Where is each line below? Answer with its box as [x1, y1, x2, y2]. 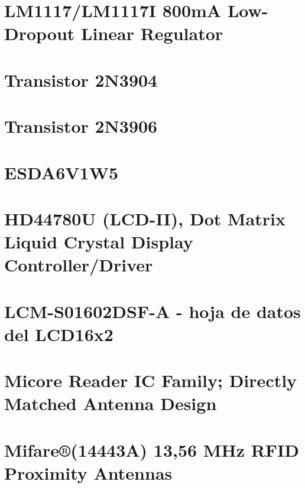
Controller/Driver [4, 253, 153, 277]
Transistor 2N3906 [4, 114, 158, 138]
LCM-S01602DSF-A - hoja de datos [4, 299, 301, 323]
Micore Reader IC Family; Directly [4, 368, 297, 392]
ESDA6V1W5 [4, 160, 119, 184]
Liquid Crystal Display [4, 230, 193, 254]
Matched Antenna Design [4, 391, 217, 415]
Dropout [4, 21, 75, 45]
